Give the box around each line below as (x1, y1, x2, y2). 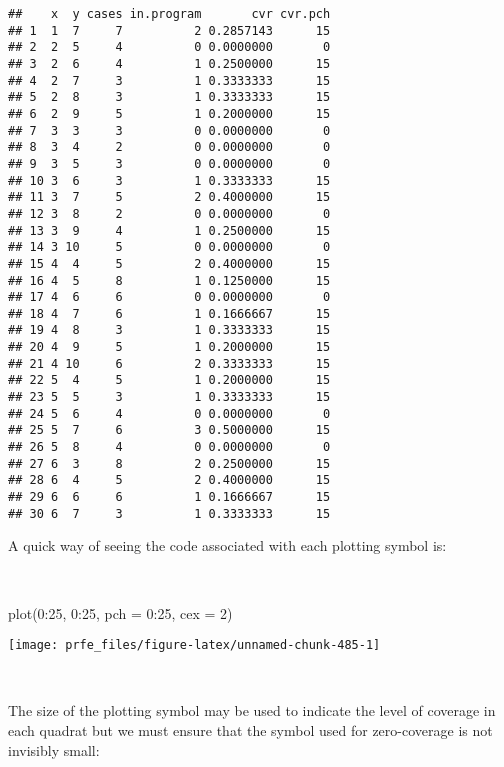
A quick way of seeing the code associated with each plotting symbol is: (8, 535, 447, 556)
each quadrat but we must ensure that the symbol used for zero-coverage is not (8, 719, 493, 740)
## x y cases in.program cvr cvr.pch (8, 7, 331, 21)
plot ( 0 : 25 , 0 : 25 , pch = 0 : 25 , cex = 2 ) (8, 602, 233, 623)
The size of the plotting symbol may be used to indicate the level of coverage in (8, 700, 496, 721)
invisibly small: (8, 739, 100, 760)
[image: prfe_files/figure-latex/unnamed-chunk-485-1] (8, 638, 381, 653)
